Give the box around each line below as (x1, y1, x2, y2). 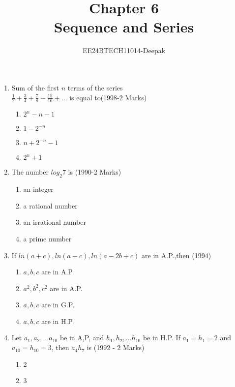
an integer (23, 184, 54, 194)
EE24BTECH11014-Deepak (82, 45, 166, 56)
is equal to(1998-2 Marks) (69, 92, 147, 102)
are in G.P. (41, 299, 75, 310)
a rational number (23, 200, 78, 210)
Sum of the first (11, 82, 59, 92)
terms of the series (67, 82, 123, 92)
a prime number (23, 233, 72, 243)
